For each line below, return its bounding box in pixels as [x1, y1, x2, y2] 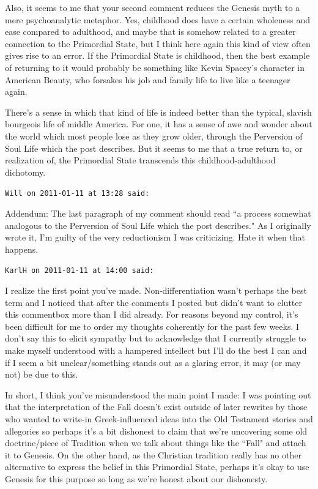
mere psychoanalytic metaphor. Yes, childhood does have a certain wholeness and [5, 13, 311, 26]
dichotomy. [5, 165, 46, 178]
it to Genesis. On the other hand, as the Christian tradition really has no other [5, 448, 301, 461]
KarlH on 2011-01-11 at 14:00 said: [5, 266, 154, 275]
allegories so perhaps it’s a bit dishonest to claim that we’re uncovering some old [5, 424, 308, 437]
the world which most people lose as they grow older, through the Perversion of [5, 129, 303, 142]
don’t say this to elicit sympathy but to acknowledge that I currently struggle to [5, 332, 306, 345]
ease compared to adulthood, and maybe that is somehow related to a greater [5, 25, 296, 38]
